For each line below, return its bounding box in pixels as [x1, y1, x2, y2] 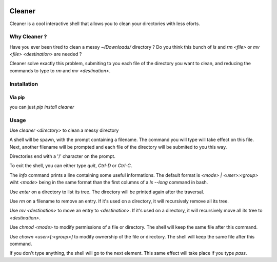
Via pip [9, 94, 25, 100]
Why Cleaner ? [9, 33, 47, 41]
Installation [9, 80, 38, 87]
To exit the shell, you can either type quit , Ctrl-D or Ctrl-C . [9, 163, 132, 169]
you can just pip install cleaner [9, 104, 74, 110]
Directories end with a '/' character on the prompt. [9, 153, 115, 159]
